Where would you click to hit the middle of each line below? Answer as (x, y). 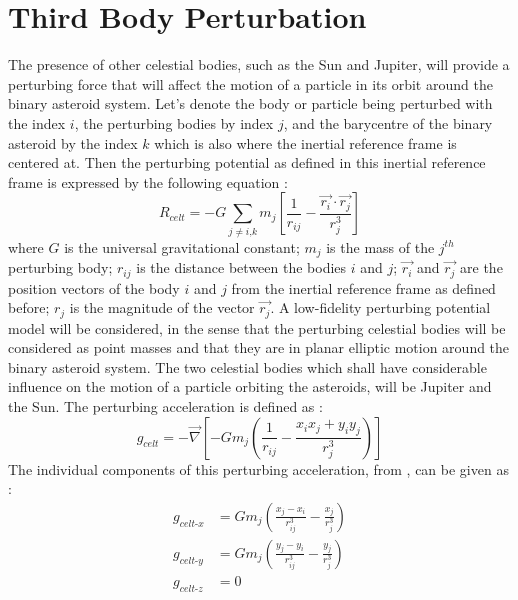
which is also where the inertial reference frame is (305, 142)
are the (481, 267)
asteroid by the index (73, 142)
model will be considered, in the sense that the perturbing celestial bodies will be (257, 327)
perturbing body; (60, 267)
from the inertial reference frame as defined (363, 287)
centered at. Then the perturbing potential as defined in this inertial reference (247, 162)
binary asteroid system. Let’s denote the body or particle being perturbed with (250, 103)
